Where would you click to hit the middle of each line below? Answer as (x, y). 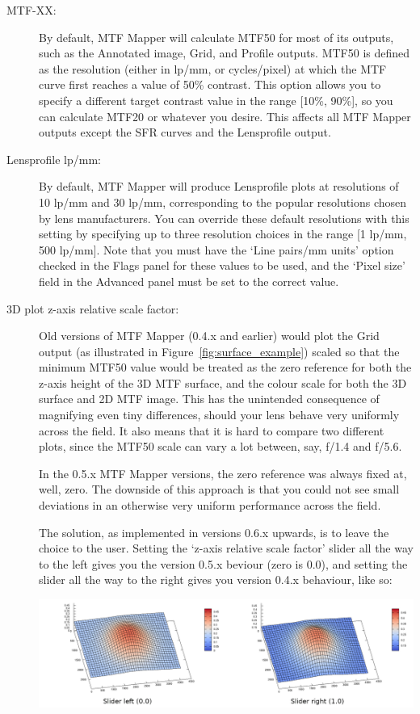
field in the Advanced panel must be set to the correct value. (189, 281)
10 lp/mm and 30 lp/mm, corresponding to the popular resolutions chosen (223, 202)
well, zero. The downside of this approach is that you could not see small (219, 489)
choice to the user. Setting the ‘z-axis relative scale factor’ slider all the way (226, 548)
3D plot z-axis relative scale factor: (93, 308)
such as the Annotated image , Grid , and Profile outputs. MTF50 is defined (225, 53)
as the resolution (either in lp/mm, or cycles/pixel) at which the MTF (213, 68)
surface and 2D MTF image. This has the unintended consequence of (209, 399)
